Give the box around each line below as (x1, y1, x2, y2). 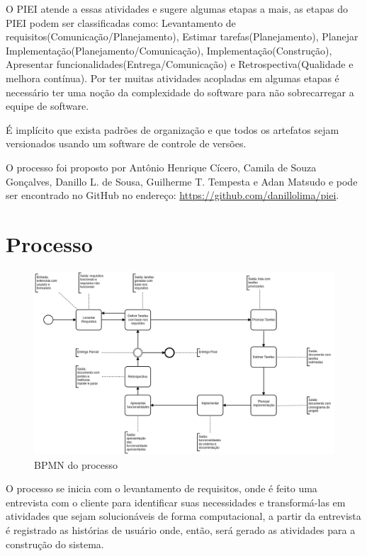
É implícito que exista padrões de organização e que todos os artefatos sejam (6, 122, 339, 137)
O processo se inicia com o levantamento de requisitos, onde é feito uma (6, 481, 317, 496)
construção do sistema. (6, 536, 104, 551)
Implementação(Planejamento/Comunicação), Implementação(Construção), (6, 42, 332, 57)
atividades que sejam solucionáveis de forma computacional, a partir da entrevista (6, 509, 361, 523)
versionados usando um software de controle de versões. (6, 136, 247, 151)
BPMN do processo (34, 457, 118, 472)
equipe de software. (6, 98, 89, 113)
